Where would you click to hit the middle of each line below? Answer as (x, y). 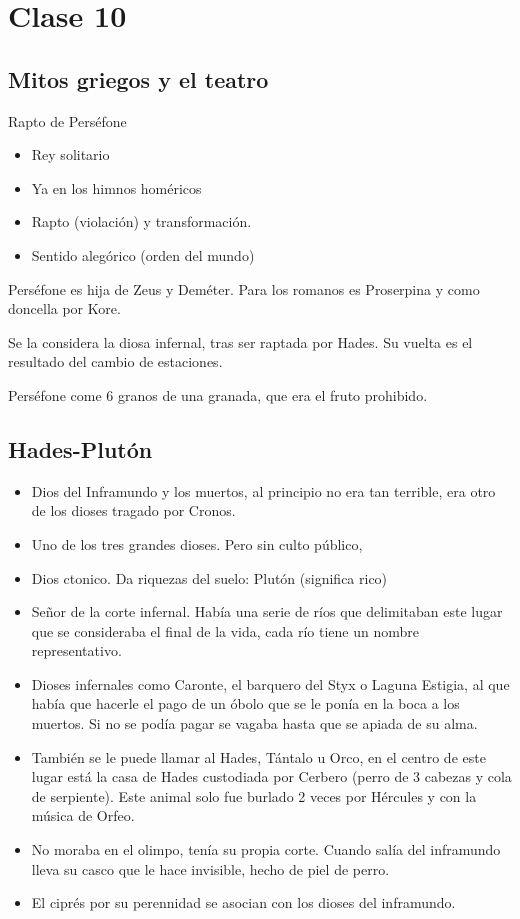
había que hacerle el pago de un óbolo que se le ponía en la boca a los (245, 703)
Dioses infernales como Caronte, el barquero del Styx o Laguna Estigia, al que (270, 683)
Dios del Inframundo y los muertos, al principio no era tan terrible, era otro (263, 490)
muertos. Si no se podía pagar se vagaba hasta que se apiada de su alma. (254, 723)
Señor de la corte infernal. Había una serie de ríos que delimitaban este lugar (267, 611)
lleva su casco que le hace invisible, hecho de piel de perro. (210, 868)
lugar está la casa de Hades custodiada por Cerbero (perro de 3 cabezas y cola (271, 776)
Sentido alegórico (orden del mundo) (143, 254)
